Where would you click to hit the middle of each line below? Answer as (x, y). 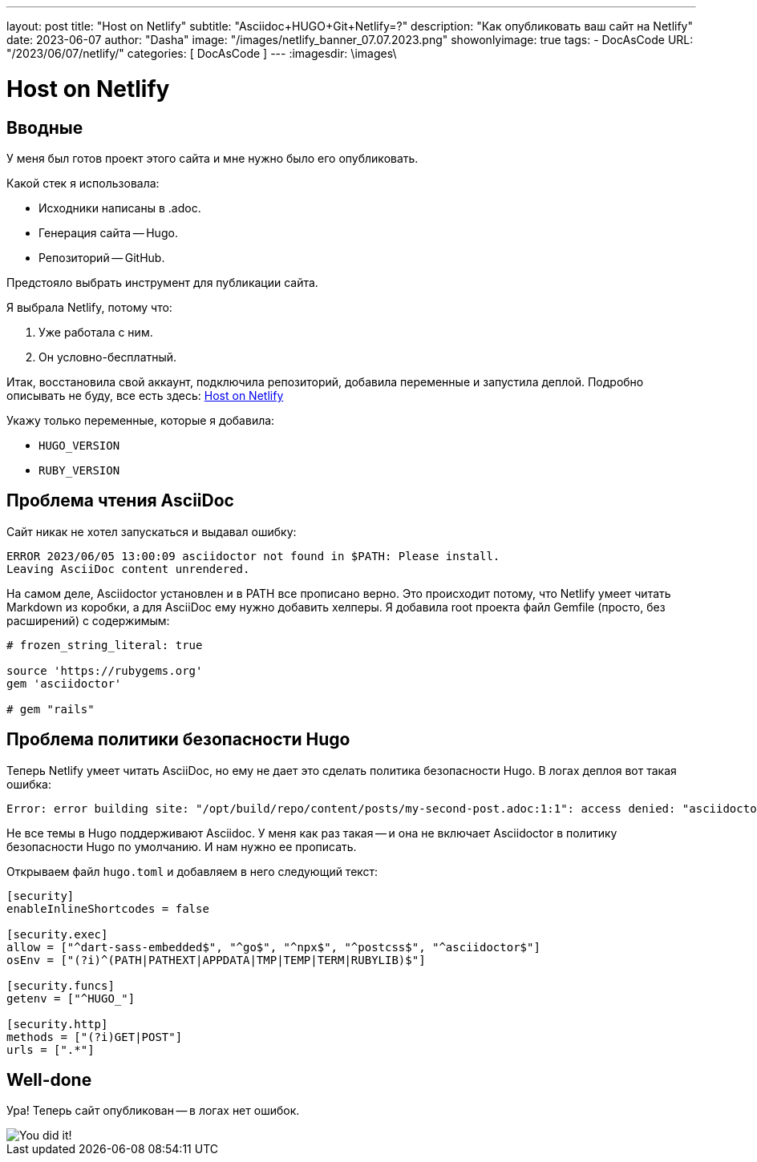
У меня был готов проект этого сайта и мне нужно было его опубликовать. (213, 158)
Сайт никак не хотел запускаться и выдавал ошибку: (152, 531)
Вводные (45, 127)
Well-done (49, 1080)
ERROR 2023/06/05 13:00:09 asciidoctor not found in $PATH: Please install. (253, 556)
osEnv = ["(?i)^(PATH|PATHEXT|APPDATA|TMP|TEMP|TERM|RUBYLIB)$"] (216, 960)
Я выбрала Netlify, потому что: (89, 307)
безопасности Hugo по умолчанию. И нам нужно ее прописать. (182, 846)
